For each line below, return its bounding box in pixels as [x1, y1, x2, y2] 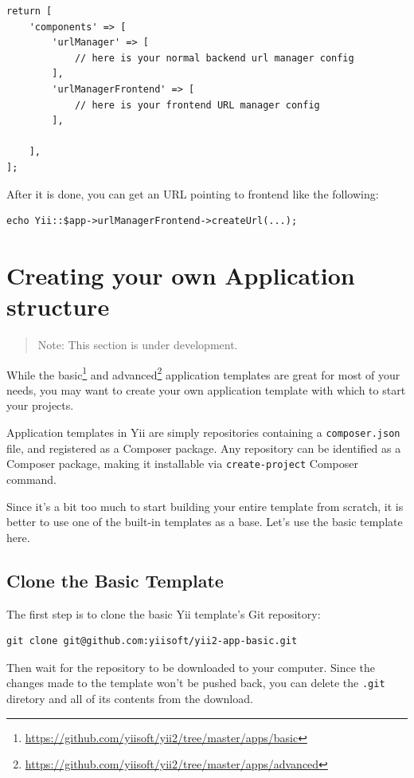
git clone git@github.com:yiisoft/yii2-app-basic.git [6, 635, 298, 647]
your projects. [6, 397, 74, 414]
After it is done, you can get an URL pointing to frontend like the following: [6, 185, 379, 202]
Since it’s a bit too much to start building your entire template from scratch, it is [6, 497, 404, 514]
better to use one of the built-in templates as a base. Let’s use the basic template [6, 513, 403, 530]
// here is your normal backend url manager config [74, 52, 354, 64]
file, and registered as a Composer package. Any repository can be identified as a [6, 439, 401, 456]
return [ [6, 6, 53, 17]
